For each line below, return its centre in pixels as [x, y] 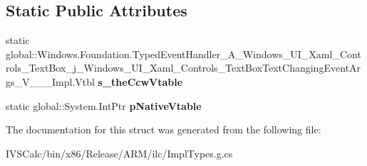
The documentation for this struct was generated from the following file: [164, 129]
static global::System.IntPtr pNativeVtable [104, 105]
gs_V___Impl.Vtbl [50, 81]
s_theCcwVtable [140, 81]
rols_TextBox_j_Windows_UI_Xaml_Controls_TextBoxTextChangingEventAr [183, 68]
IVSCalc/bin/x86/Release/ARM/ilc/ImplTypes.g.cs [119, 153]
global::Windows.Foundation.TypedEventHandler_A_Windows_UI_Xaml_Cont [183, 54]
